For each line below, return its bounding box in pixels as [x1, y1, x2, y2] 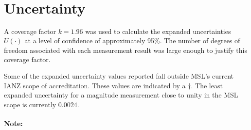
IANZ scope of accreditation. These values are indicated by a [4, 80, 186, 90]
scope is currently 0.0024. [4, 99, 79, 109]
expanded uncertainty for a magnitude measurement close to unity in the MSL [4, 90, 238, 100]
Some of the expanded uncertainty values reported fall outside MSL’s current [4, 71, 233, 81]
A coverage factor [4, 26, 56, 36]
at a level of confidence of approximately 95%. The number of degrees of [24, 35, 240, 46]
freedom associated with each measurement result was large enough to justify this [4, 45, 247, 55]
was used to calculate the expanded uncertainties [85, 26, 231, 36]
